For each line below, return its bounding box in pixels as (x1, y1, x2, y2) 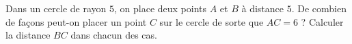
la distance (5, 28, 51, 42)
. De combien (291, 1, 347, 15)
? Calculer (301, 14, 344, 28)
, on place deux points (114, 1, 207, 15)
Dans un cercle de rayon (5, 1, 107, 15)
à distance (241, 1, 284, 15)
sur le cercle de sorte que (159, 14, 264, 28)
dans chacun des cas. (70, 28, 157, 42)
